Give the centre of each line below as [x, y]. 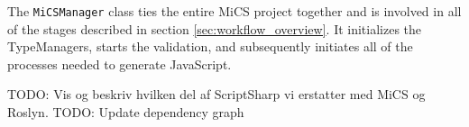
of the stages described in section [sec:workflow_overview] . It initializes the [215, 28]
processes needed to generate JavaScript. [120, 63]
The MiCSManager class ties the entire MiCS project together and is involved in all [234, 11]
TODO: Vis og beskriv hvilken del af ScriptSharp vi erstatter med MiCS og [216, 94]
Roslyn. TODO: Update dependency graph [126, 112]
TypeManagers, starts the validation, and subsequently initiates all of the [210, 46]
